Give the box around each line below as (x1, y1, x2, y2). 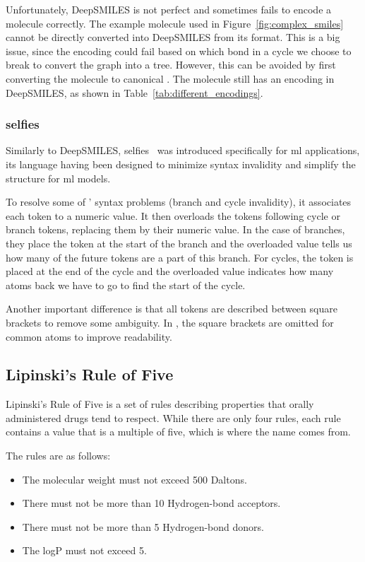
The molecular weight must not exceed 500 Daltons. (22, 472, 247, 486)
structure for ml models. (6, 170, 111, 185)
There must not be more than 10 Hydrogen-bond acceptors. (22, 496, 281, 510)
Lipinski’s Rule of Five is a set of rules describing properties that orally (6, 397, 314, 411)
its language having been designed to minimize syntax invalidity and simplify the (6, 156, 356, 171)
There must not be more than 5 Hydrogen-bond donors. (22, 519, 264, 534)
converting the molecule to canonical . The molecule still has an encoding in (6, 71, 335, 86)
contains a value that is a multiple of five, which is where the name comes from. (6, 424, 351, 439)
